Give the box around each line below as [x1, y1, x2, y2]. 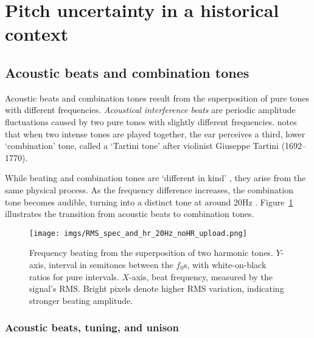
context [5, 21, 69, 46]
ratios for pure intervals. [29, 270, 119, 283]
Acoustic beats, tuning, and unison [5, 320, 179, 335]
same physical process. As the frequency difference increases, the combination [5, 183, 293, 196]
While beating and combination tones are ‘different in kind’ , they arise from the [5, 171, 306, 184]
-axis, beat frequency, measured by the [128, 270, 273, 283]
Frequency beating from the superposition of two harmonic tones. [29, 246, 273, 259]
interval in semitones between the [49, 258, 173, 271]
